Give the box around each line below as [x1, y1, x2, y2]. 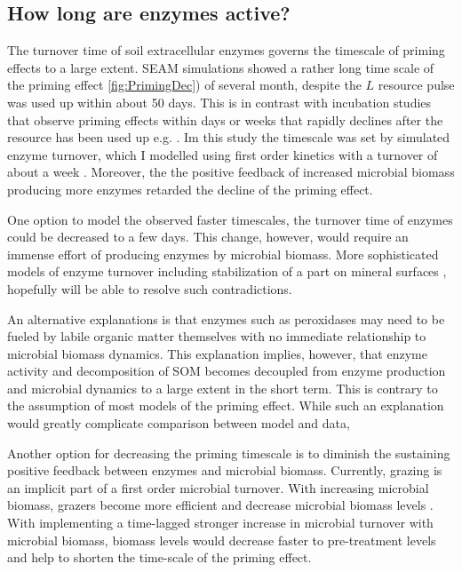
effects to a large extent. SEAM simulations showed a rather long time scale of [7, 58, 434, 76]
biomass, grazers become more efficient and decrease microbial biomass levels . [7, 496, 434, 514]
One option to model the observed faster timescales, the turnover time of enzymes [7, 210, 453, 228]
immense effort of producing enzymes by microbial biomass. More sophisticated [7, 244, 439, 263]
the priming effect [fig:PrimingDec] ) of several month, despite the [7, 75, 362, 94]
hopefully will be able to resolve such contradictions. [7, 279, 292, 298]
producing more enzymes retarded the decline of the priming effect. [7, 179, 373, 198]
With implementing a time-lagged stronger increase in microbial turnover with [7, 513, 434, 532]
